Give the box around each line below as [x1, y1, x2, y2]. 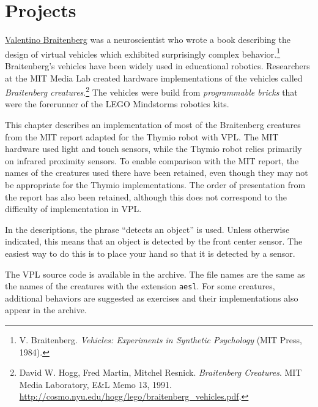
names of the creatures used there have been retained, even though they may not [5, 166, 308, 179]
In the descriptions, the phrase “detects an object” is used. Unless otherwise [5, 223, 290, 235]
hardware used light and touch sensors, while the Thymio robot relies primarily [5, 142, 302, 155]
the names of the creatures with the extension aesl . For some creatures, [5, 280, 275, 292]
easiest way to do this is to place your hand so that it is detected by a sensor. [5, 246, 295, 259]
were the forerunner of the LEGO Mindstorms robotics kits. [5, 97, 229, 110]
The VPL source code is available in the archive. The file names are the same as [5, 267, 305, 280]
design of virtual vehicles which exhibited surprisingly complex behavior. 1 [5, 45, 281, 60]
